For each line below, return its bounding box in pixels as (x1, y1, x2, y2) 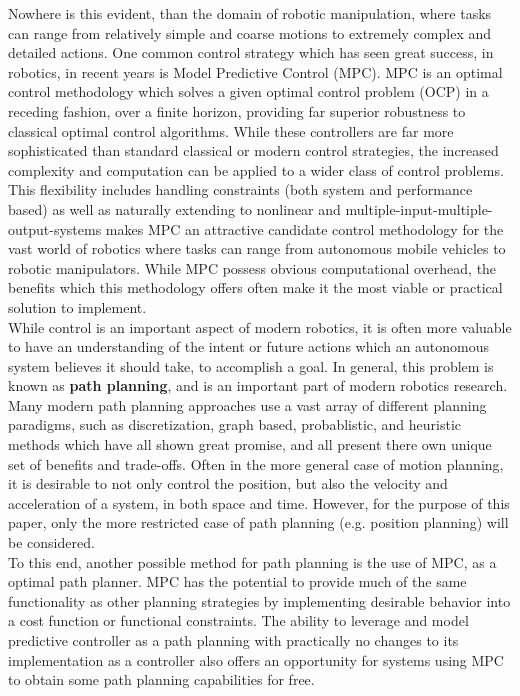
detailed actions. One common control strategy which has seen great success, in (8, 42, 494, 63)
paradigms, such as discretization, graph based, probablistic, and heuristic (8, 414, 462, 435)
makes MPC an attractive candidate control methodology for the (105, 218, 504, 239)
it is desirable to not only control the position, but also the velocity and (8, 473, 448, 494)
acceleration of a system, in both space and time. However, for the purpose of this (8, 492, 510, 513)
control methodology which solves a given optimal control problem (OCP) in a (8, 81, 489, 102)
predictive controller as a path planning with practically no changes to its (8, 630, 459, 650)
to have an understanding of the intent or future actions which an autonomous (8, 336, 490, 357)
